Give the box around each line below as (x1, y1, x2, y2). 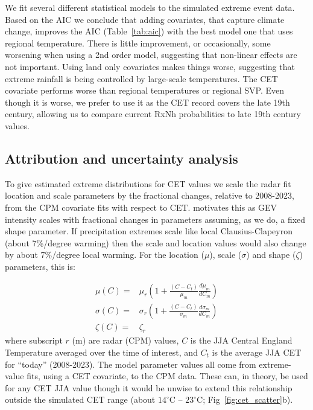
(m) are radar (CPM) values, (72, 334, 179, 347)
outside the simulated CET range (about (5, 393, 156, 406)
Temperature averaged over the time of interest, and (5, 345, 198, 358)
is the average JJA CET (212, 345, 302, 358)
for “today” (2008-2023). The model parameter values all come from (5, 357, 256, 370)
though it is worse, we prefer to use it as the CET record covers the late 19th (5, 95, 290, 108)
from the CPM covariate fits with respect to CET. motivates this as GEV (5, 200, 277, 213)
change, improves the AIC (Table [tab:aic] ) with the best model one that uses (5, 25, 293, 37)
